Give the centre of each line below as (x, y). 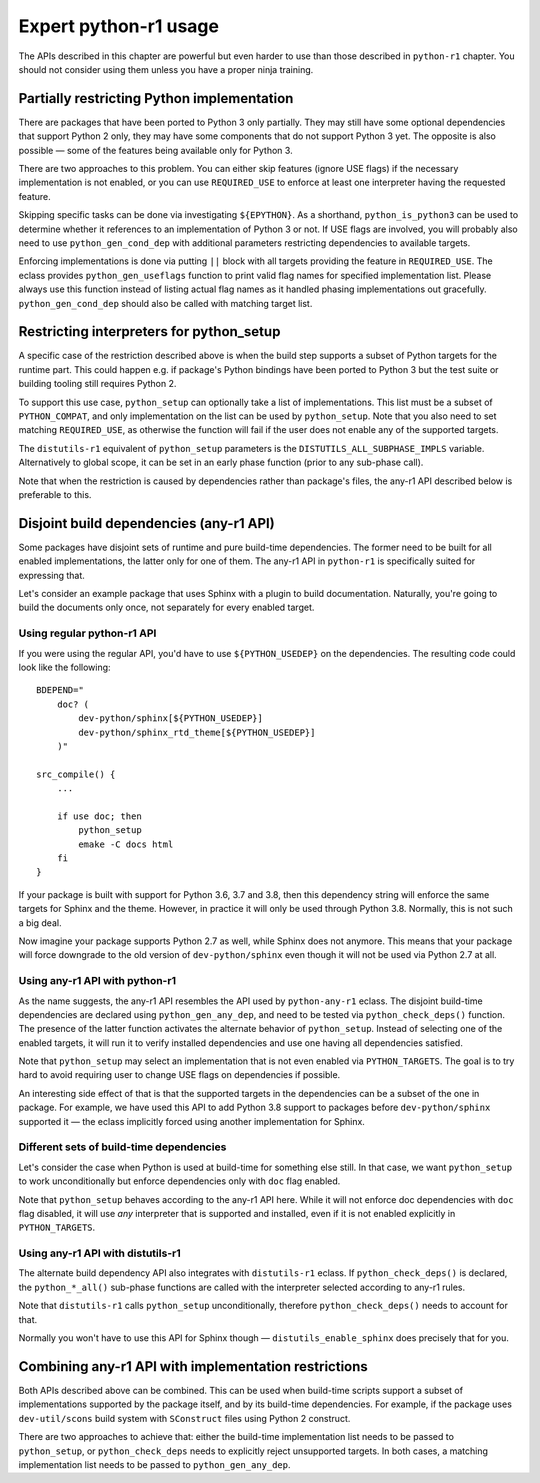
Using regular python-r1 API (87, 633)
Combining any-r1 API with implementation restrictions (193, 1366)
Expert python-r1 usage (119, 26)
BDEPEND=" (60, 690)
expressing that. (51, 575)
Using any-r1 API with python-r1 (97, 981)
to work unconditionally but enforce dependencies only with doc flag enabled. (179, 1181)
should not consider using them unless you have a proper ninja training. (166, 69)
